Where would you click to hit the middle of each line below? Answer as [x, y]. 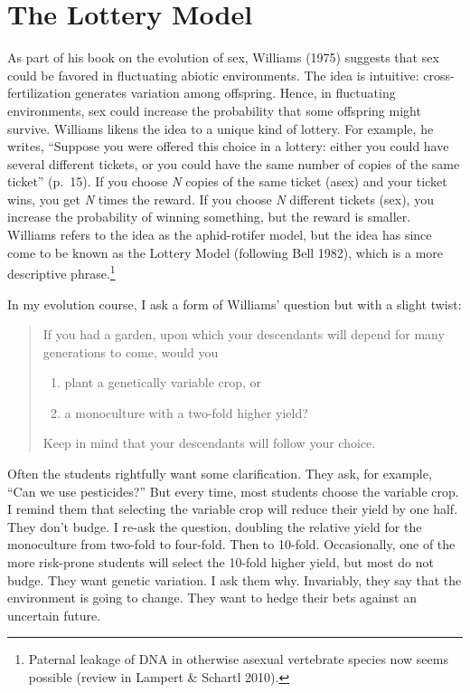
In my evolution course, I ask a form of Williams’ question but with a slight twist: [235, 304]
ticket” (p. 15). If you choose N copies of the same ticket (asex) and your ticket [227, 181]
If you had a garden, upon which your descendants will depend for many [244, 334]
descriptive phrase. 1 [61, 272]
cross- [439, 75]
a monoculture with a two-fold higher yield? [186, 412]
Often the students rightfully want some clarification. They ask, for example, [220, 474]
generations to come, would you [131, 351]
